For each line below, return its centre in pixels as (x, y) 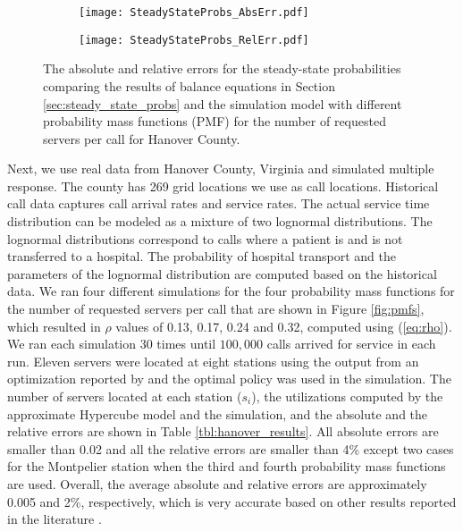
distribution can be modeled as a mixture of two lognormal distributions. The (220, 221)
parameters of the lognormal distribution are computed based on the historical (222, 273)
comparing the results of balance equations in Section (189, 85)
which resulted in (54, 326)
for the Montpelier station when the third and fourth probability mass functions (227, 466)
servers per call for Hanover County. (142, 138)
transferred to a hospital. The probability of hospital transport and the (202, 256)
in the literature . (55, 519)
